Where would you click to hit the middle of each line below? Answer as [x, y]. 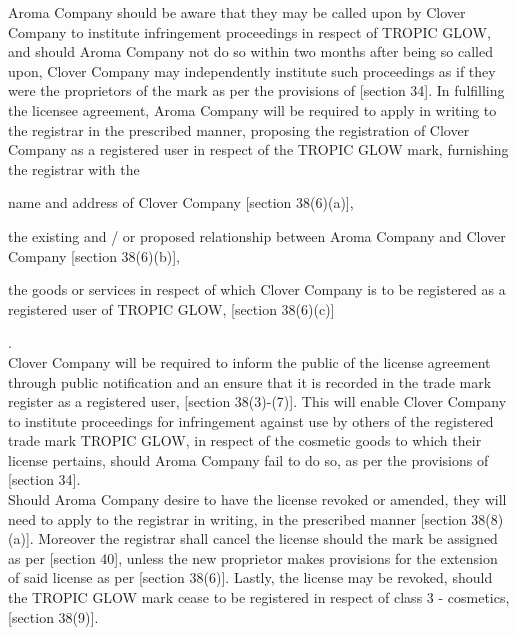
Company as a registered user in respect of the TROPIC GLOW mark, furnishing [258, 149]
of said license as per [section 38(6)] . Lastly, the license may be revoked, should [250, 577]
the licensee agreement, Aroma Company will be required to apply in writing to [252, 109]
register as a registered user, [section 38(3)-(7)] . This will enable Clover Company [257, 401]
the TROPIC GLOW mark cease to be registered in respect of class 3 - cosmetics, [259, 597]
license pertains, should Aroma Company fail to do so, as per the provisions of [248, 459]
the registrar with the [74, 168]
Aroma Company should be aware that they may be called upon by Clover [237, 12]
